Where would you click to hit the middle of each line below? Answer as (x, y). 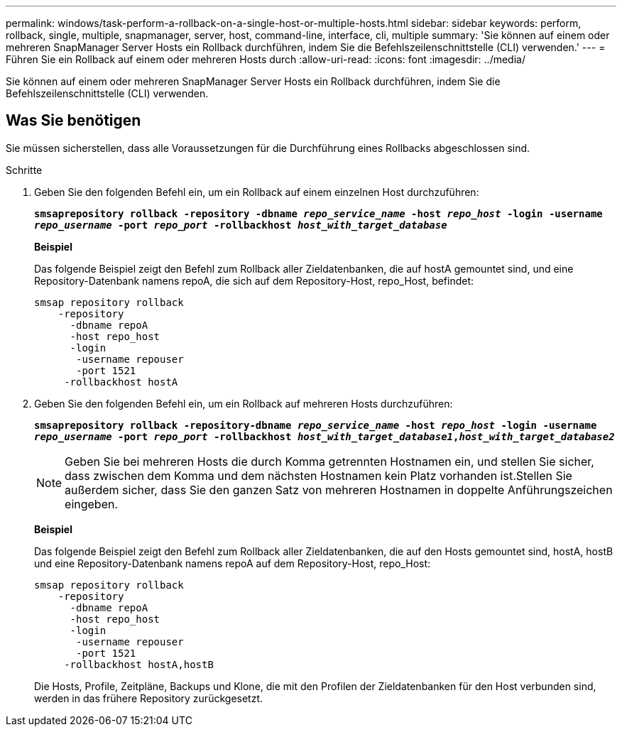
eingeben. (92, 504)
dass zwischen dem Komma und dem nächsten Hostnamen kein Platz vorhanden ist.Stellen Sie (318, 475)
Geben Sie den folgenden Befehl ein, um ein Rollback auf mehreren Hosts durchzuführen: (244, 403)
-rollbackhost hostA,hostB (139, 664)
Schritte (24, 170)
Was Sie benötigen (73, 121)
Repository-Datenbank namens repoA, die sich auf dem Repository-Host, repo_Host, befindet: (254, 280)
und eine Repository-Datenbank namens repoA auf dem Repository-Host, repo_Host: (233, 563)
